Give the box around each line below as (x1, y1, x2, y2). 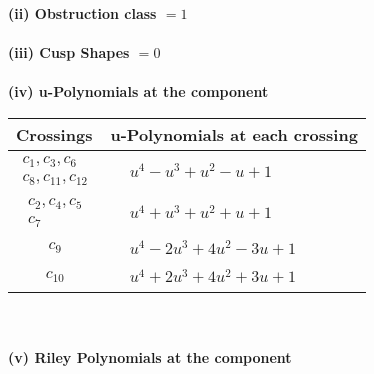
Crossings (16, 122, 93, 146)
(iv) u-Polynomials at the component (8, 81, 269, 102)
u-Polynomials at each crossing (110, 122, 358, 146)
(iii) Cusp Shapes (8, 42, 130, 63)
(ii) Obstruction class (8, 3, 157, 23)
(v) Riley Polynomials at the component (8, 346, 292, 367)
